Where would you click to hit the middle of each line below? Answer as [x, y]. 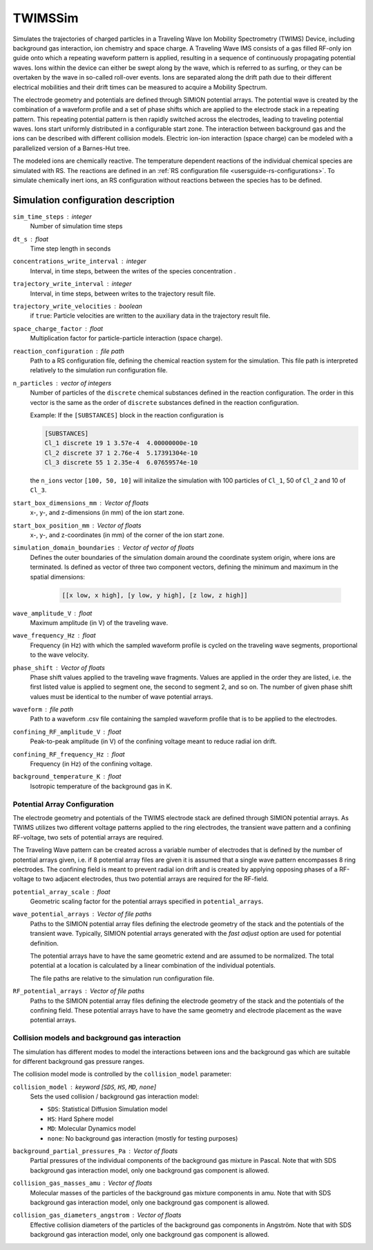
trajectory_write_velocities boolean [78, 306]
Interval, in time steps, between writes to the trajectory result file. [123, 293]
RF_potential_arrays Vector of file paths [79, 991]
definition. [44, 943]
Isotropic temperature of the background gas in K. [101, 786]
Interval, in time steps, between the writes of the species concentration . [133, 271]
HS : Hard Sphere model [80, 1118]
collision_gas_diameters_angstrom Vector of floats [97, 1215]
